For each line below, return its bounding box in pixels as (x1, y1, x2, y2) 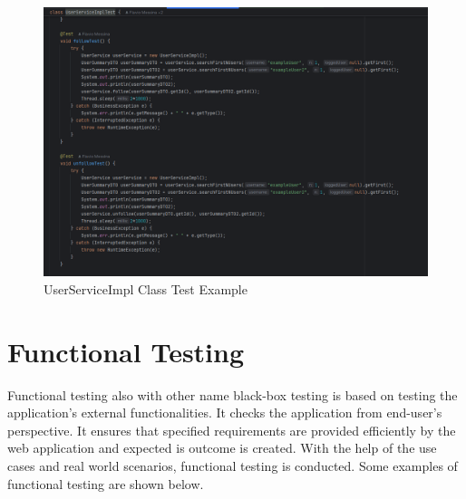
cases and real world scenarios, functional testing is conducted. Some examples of (7, 456, 458, 475)
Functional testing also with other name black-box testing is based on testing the (7, 385, 458, 404)
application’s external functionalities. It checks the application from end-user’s (7, 403, 442, 422)
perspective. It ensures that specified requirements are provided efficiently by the (7, 420, 456, 439)
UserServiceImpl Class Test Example (44, 279, 248, 298)
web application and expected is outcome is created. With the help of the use (7, 438, 437, 457)
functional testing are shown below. (7, 474, 204, 493)
